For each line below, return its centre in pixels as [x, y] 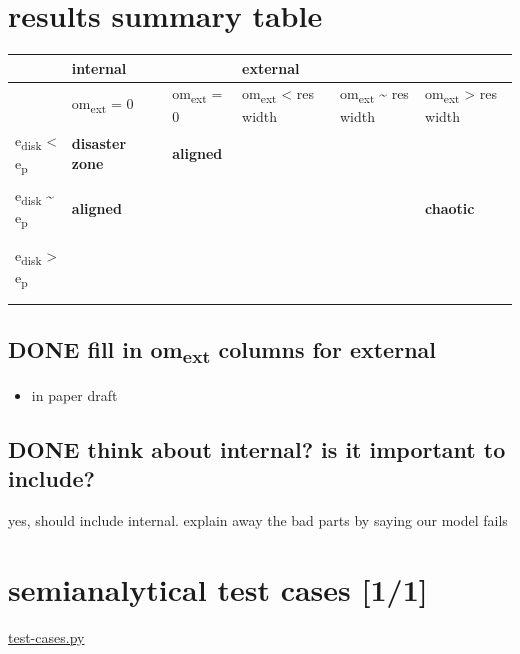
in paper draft [74, 394]
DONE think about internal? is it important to [257, 448]
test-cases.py [46, 636]
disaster [99, 142]
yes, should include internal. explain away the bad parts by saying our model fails [258, 520]
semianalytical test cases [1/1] [218, 588]
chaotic [450, 207]
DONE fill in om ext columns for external [222, 351]
